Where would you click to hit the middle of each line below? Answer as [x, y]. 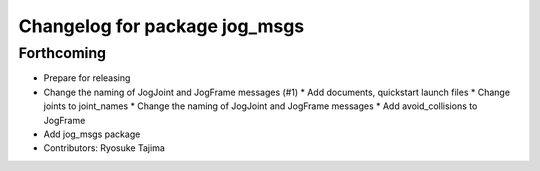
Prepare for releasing [87, 78]
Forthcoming [62, 53]
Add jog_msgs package [92, 134]
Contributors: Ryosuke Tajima [104, 148]
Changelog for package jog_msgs [161, 26]
